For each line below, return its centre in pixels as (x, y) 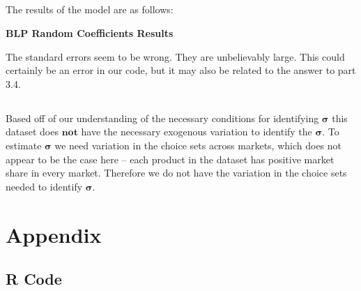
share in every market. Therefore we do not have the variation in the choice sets (176, 173)
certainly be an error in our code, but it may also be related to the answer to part (181, 70)
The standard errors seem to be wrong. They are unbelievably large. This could (175, 56)
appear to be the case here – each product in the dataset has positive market (170, 159)
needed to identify (44, 186)
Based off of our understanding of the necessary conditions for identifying (162, 118)
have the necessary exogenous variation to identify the (197, 132)
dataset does (32, 132)
